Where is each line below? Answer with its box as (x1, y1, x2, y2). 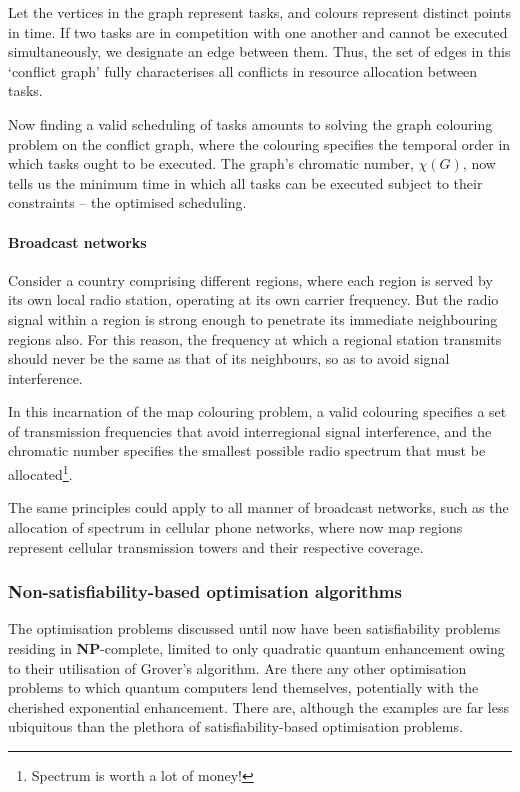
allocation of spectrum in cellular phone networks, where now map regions (8, 516, 463, 537)
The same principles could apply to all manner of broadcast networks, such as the (8, 497, 509, 518)
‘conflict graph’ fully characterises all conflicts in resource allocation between (8, 60, 478, 81)
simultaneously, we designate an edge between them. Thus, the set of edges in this (8, 41, 511, 62)
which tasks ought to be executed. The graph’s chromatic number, (8, 153, 414, 174)
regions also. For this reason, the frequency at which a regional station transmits (8, 328, 502, 349)
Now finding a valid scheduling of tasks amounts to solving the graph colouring (8, 113, 493, 134)
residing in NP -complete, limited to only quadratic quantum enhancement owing (8, 637, 505, 658)
